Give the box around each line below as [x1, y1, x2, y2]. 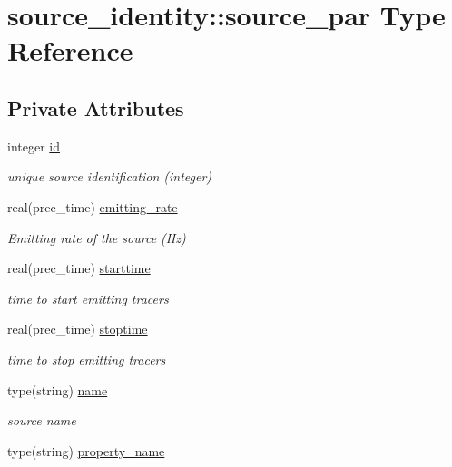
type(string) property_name [7, 441, 165, 460]
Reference [7, 32, 133, 69]
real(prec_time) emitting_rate [7, 197, 178, 216]
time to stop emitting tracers [7, 349, 166, 368]
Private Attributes [7, 93, 184, 122]
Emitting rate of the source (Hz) [7, 228, 186, 247]
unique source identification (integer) [7, 167, 212, 186]
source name [7, 411, 76, 430]
